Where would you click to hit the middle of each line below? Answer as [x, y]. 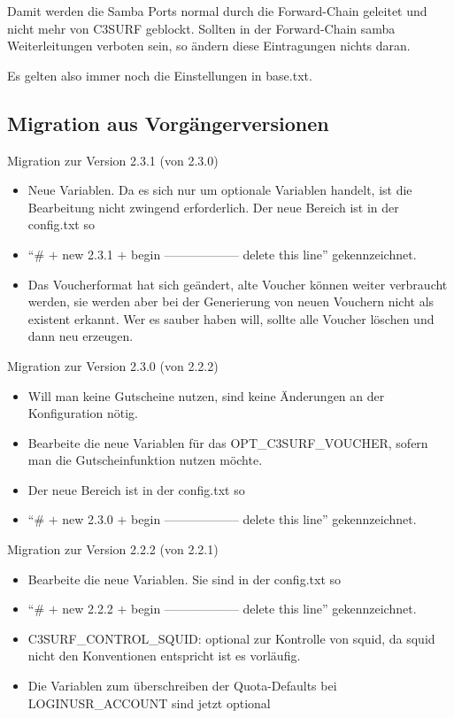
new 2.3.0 [88, 519]
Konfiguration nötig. [83, 413]
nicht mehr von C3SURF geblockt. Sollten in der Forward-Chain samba [201, 28]
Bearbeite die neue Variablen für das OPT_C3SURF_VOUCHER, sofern [228, 442]
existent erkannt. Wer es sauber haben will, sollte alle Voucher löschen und [231, 318]
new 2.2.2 [88, 609]
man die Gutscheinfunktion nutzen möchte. [145, 460]
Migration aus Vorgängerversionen [168, 123]
